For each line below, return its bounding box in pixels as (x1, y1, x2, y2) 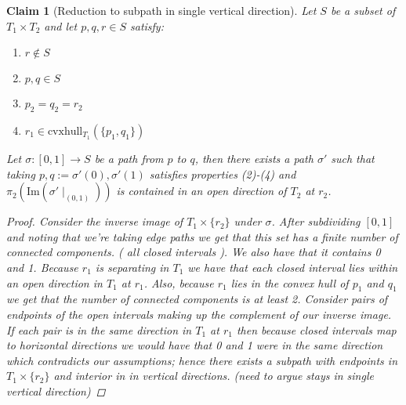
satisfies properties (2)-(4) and (149, 165, 296, 182)
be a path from (94, 150, 164, 166)
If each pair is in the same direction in (6, 321, 192, 338)
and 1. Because (6, 259, 78, 275)
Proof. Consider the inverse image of (6, 213, 183, 230)
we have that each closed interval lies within (187, 259, 398, 275)
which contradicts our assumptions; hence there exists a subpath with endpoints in (6, 352, 398, 368)
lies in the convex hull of (230, 274, 349, 291)
